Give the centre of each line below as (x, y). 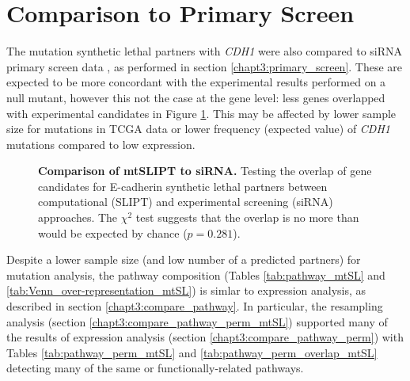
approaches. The (78, 217)
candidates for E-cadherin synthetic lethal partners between (183, 186)
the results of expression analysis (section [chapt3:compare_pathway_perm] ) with (205, 337)
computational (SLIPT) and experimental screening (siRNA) (186, 202)
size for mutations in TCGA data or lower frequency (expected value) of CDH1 (198, 129)
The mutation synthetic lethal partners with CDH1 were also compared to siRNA (205, 51)
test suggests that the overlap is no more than (247, 217)
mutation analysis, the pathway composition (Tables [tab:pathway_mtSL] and (196, 274)
